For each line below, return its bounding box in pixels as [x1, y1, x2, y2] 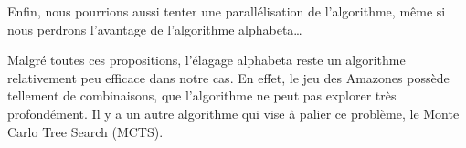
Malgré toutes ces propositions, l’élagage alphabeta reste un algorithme [7, 50, 406, 69]
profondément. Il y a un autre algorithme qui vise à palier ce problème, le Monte [7, 103, 460, 122]
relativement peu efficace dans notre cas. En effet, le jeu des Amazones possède [7, 68, 450, 87]
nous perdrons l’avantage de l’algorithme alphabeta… [7, 19, 302, 38]
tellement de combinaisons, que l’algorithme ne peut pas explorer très [7, 86, 397, 105]
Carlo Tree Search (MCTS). [7, 122, 164, 141]
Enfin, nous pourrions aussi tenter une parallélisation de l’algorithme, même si [7, 2, 446, 20]
